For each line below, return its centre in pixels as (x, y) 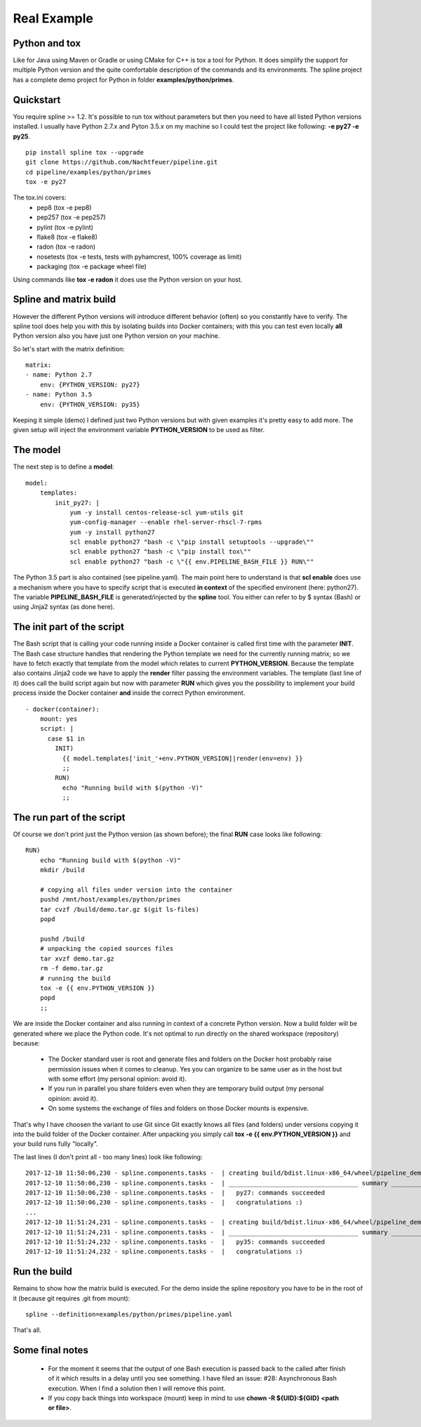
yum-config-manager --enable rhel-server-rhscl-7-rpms (166, 522)
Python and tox (47, 43)
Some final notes (51, 1350)
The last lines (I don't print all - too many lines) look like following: (108, 1156)
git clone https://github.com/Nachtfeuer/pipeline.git (122, 162)
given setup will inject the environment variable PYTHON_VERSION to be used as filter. (139, 430)
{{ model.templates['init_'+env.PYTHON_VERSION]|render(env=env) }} (182, 758)
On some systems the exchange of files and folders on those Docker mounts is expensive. (178, 1108)
